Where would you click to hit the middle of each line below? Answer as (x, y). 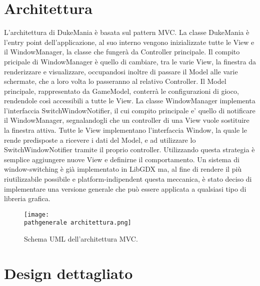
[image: (37, 214)
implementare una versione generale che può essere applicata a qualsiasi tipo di (125, 188)
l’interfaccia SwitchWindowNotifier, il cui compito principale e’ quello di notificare (130, 110)
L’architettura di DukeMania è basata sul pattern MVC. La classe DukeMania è (127, 32)
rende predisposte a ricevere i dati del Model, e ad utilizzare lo (100, 140)
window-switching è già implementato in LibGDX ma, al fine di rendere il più (123, 169)
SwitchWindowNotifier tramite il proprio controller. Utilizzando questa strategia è (129, 149)
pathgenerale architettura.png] (78, 223)
